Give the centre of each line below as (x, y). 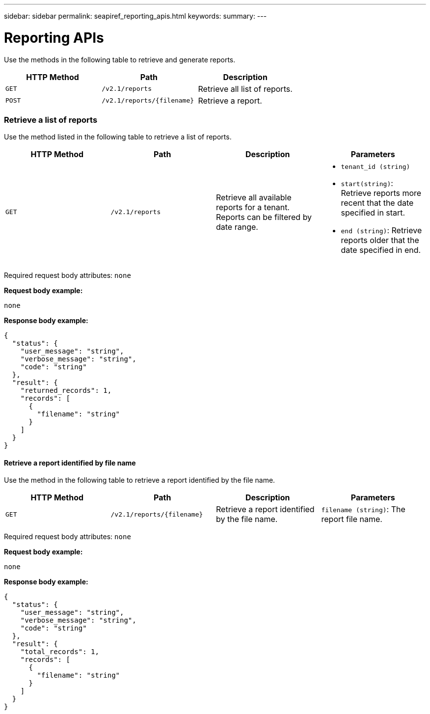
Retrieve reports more (381, 193)
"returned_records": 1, (66, 391)
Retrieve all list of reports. (245, 89)
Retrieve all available (254, 197)
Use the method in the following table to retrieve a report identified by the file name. (140, 480)
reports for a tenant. (253, 207)
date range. (237, 227)
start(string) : (367, 183)
